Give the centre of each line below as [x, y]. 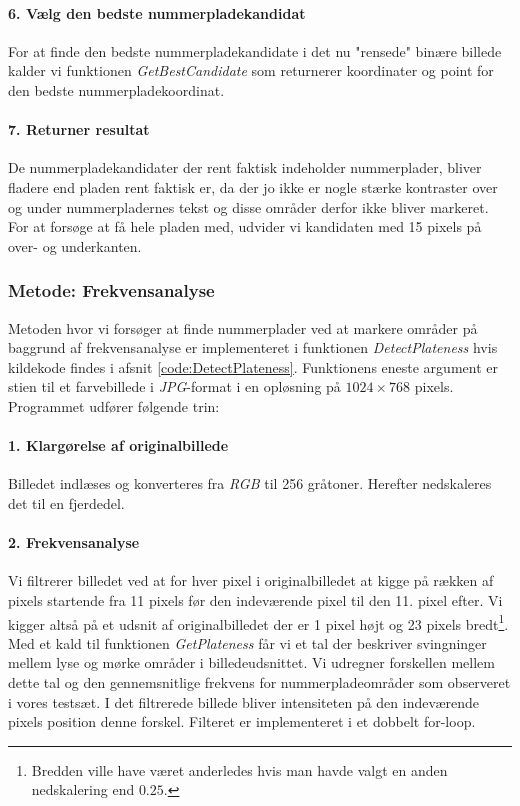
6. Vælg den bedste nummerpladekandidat [157, 12]
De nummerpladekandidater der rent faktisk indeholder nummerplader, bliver [245, 167]
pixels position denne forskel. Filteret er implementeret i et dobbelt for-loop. [242, 721]
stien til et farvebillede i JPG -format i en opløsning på [174, 386]
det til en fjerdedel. [66, 502]
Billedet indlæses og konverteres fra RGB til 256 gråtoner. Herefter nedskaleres [250, 483]
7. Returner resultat [79, 129]
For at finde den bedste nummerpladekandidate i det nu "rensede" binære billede [255, 50]
